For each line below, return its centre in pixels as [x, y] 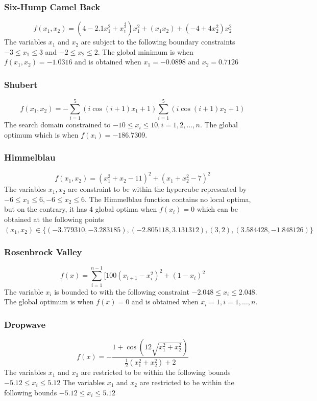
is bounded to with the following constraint [122, 291]
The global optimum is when [49, 302]
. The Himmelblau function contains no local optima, [168, 199]
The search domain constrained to [57, 125]
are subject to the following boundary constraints [158, 42]
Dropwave [25, 324]
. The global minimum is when [145, 51]
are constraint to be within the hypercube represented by [157, 189]
